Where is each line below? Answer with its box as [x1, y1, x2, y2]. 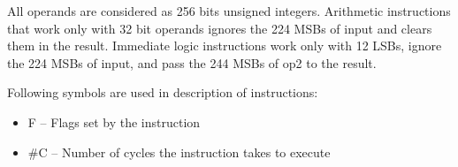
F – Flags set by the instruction [27, 112, 201, 131]
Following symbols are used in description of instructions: [7, 83, 318, 102]
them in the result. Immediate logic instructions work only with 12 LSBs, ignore [7, 36, 442, 55]
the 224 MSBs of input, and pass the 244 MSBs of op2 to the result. [7, 53, 377, 72]
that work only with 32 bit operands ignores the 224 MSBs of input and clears [7, 19, 432, 37]
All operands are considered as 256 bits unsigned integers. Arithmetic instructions [7, 2, 451, 19]
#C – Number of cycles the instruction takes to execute [27, 142, 331, 161]
